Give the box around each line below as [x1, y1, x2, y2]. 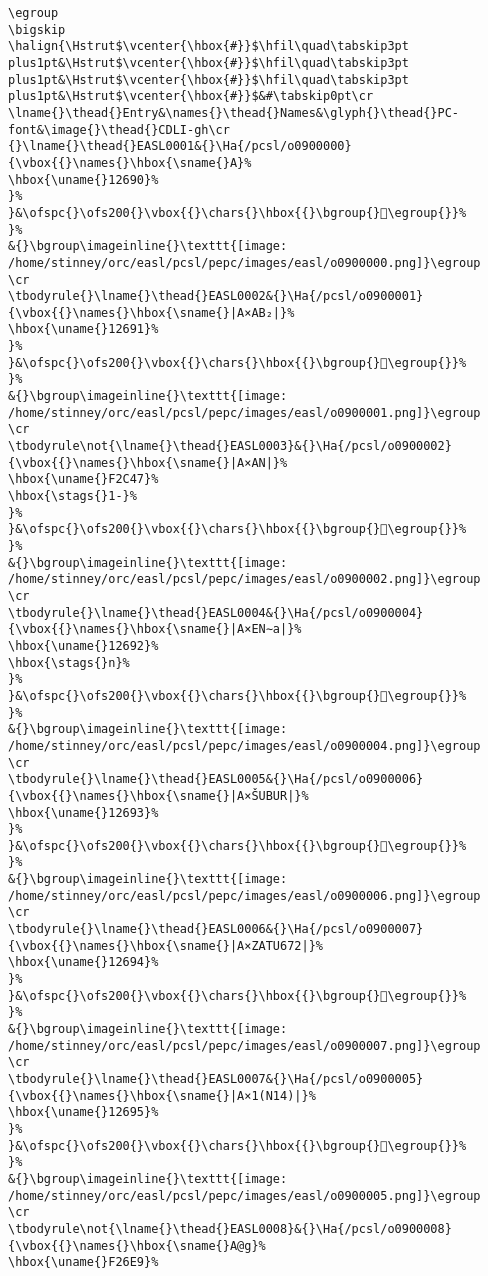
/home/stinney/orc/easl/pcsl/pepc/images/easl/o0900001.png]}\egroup [8, 405, 481, 420]
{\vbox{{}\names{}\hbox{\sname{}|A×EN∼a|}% [8, 622, 302, 637]
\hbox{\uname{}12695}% [8, 1105, 159, 1120]
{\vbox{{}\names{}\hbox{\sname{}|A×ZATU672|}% [8, 938, 323, 953]
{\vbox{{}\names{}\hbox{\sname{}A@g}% [8, 1238, 266, 1253]
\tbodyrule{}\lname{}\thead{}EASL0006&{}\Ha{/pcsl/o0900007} [8, 922, 424, 937]
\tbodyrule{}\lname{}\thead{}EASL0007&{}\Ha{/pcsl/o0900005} [8, 1072, 424, 1086]
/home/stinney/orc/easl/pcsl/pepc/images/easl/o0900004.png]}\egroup [8, 738, 481, 753]
